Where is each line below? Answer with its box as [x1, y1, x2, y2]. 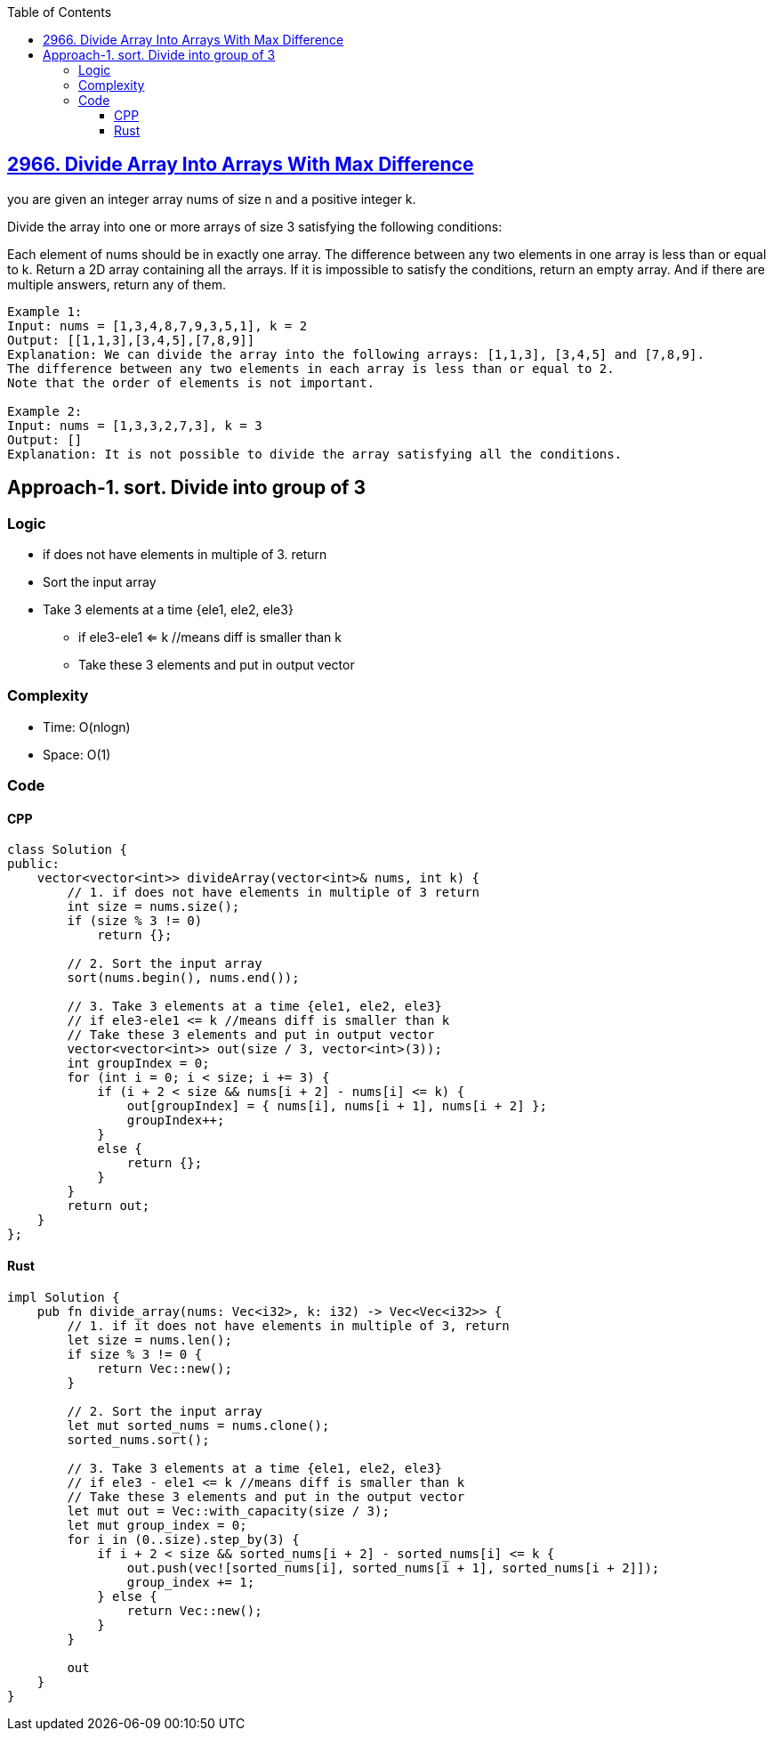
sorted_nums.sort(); [67, 1432, 210, 1447]
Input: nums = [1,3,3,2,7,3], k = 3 [7, 418, 262, 433]
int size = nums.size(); [67, 899, 240, 914]
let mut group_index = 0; [67, 1517, 247, 1532]
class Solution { [7, 842, 127, 857]
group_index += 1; [126, 1574, 255, 1589]
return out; [67, 1198, 150, 1214]
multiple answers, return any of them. [7, 276, 227, 292]
